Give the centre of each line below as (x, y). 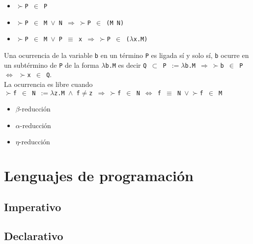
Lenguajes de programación (99, 176)
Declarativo (34, 235)
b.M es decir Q (126, 65)
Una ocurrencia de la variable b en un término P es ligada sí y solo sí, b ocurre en (126, 55)
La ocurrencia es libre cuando (48, 84)
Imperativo (33, 206)
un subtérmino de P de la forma (52, 65)
